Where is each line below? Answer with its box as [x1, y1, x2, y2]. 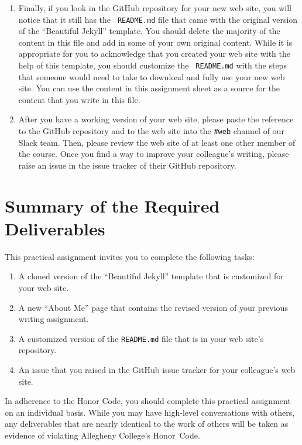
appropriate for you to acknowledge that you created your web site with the [18, 47, 291, 60]
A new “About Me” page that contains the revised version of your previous [18, 301, 288, 313]
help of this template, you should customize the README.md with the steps [18, 59, 287, 71]
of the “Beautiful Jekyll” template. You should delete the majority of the [18, 25, 280, 37]
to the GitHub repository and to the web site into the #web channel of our [18, 125, 284, 137]
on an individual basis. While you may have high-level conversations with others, [5, 406, 295, 418]
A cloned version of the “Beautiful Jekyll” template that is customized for [18, 270, 284, 282]
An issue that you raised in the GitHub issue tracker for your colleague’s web [18, 364, 296, 376]
